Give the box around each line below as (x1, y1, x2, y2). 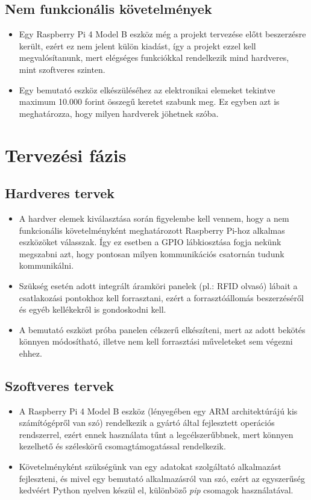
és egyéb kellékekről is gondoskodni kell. (19, 303, 166, 316)
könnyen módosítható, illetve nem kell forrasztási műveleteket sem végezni (19, 335, 293, 348)
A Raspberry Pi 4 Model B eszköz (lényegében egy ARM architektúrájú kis (19, 404, 298, 417)
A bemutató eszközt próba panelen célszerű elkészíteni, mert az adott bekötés (19, 323, 306, 336)
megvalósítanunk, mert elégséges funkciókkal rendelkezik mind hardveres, (19, 51, 289, 64)
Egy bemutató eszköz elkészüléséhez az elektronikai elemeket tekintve (19, 83, 275, 96)
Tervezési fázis (5, 142, 127, 167)
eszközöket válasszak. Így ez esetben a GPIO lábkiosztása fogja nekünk (19, 236, 281, 248)
